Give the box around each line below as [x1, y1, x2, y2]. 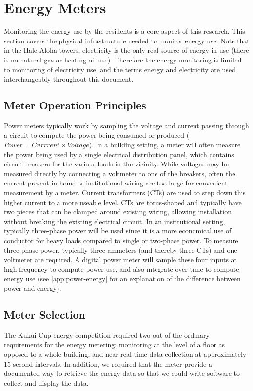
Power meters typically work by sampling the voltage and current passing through [4, 120, 249, 130]
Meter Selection [4, 307, 86, 322]
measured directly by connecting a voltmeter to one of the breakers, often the [4, 168, 235, 178]
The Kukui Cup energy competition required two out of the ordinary [4, 329, 210, 340]
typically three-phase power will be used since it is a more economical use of [4, 226, 232, 236]
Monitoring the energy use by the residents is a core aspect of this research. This [4, 26, 245, 36]
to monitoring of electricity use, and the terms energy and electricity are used [4, 64, 235, 74]
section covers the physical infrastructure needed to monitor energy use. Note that [4, 35, 250, 45]
